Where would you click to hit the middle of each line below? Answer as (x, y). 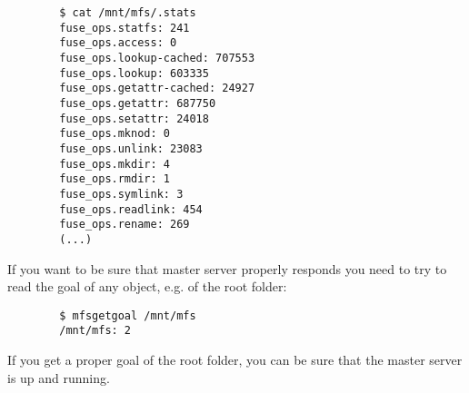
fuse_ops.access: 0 (118, 43)
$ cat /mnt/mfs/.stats (128, 13)
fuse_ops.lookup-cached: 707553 (157, 58)
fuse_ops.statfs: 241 (125, 28)
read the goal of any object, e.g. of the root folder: (147, 286)
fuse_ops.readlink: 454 (131, 209)
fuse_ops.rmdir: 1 (115, 179)
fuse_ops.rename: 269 (125, 225)
